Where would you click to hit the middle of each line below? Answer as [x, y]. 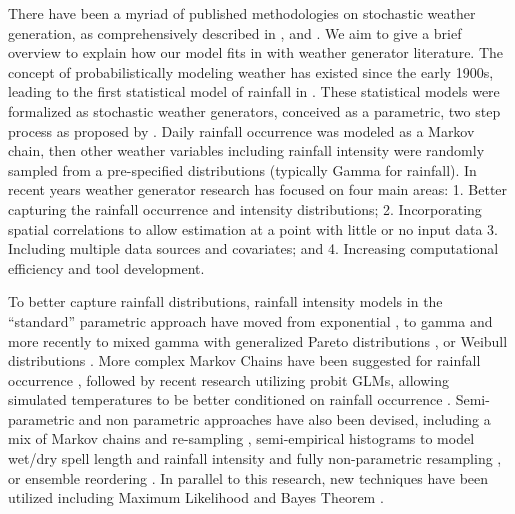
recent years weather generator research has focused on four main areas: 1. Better [258, 189]
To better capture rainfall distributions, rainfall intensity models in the [225, 301]
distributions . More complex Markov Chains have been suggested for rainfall [244, 360]
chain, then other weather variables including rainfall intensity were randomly [246, 150]
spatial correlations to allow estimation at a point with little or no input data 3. [253, 228]
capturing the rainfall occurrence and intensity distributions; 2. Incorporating [245, 208]
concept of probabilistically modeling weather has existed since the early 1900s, [251, 71]
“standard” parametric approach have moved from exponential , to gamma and [250, 320]
